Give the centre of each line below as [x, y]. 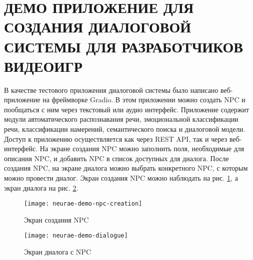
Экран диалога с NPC [57, 252]
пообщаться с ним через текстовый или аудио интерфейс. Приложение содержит [127, 109]
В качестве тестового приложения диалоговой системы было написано [111, 90]
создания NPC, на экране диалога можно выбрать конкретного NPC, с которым [126, 168]
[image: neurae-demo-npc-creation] [83, 204]
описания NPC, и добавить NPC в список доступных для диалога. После [116, 158]
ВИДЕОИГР [43, 66]
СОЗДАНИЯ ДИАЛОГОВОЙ [98, 27]
